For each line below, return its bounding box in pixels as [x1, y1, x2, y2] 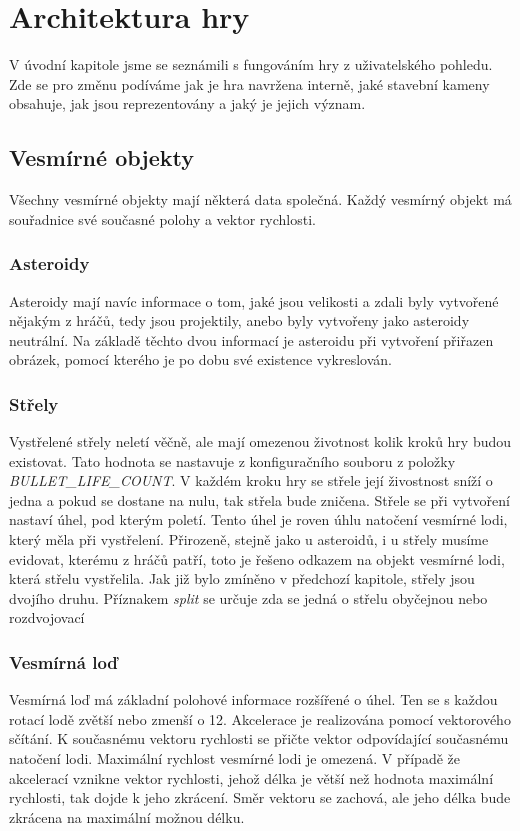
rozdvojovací [9, 607, 85, 628]
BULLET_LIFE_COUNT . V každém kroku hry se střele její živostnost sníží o [9, 470, 493, 491]
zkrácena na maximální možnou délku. [9, 806, 245, 827]
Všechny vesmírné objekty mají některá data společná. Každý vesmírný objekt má [9, 189, 512, 210]
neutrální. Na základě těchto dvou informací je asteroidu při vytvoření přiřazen [9, 329, 494, 350]
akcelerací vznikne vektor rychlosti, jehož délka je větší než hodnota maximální [9, 767, 494, 788]
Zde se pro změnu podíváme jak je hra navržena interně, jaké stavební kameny [9, 73, 490, 94]
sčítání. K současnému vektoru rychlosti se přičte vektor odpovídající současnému [9, 728, 509, 749]
